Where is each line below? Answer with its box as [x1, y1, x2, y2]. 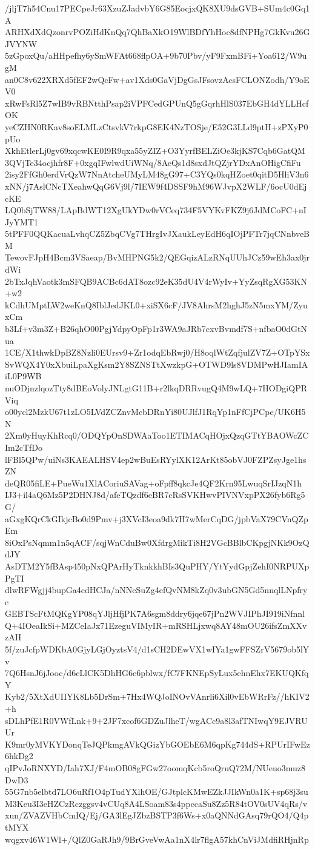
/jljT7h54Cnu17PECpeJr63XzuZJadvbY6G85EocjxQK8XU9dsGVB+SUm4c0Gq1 [5, 2, 310, 14]
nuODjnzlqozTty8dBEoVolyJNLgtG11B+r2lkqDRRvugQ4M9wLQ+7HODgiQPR [5, 382, 307, 394]
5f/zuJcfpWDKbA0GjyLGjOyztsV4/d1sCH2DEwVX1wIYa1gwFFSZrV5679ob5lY [5, 643, 310, 656]
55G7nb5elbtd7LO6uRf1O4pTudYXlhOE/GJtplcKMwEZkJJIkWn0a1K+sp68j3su [5, 785, 308, 798]
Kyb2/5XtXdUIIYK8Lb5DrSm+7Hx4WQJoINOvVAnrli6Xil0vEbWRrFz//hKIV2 [5, 690, 310, 703]
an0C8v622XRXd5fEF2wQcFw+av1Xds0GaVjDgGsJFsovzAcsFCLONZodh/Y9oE [5, 73, 310, 85]
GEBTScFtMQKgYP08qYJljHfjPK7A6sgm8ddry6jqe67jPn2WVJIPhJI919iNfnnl [5, 607, 305, 620]
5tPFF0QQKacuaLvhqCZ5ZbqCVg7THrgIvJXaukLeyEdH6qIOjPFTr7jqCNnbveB [5, 227, 310, 240]
